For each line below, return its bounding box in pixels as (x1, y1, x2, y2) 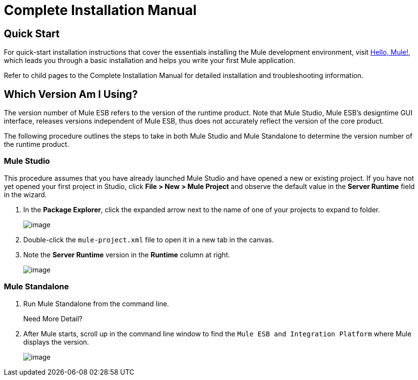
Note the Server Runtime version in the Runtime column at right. (23, 250, 230, 259)
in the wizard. (4, 190, 47, 199)
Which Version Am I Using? (4, 88, 138, 100)
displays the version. (23, 337, 89, 346)
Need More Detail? (23, 314, 83, 323)
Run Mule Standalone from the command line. (23, 299, 169, 308)
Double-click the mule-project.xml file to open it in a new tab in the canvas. (23, 235, 274, 244)
